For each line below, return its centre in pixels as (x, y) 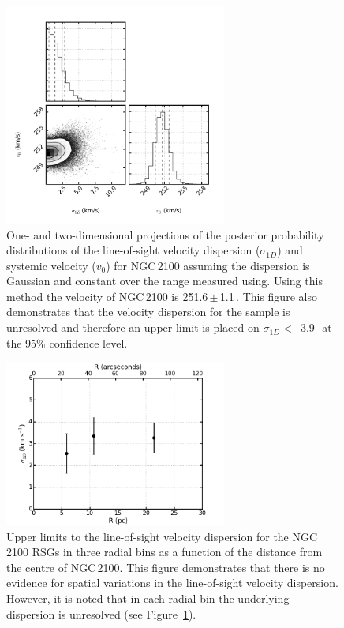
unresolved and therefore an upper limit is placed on (133, 327)
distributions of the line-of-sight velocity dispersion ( (133, 250)
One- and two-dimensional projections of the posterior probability (165, 234)
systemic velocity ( (51, 265)
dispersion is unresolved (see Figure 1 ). (101, 613)
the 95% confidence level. (67, 342)
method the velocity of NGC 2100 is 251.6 (107, 296)
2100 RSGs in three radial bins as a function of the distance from (165, 552)
